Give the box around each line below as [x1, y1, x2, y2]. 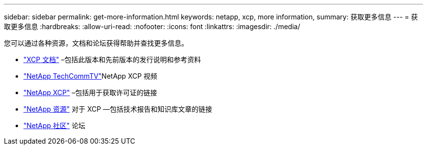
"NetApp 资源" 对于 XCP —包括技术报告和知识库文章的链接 [23, 105, 213, 113]
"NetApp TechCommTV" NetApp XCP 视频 [23, 72, 157, 80]
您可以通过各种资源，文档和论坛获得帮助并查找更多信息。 [4, 39, 188, 47]
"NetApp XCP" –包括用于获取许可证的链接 [23, 88, 157, 97]
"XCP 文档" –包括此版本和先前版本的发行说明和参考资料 [23, 55, 201, 64]
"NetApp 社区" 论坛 [23, 121, 86, 130]
